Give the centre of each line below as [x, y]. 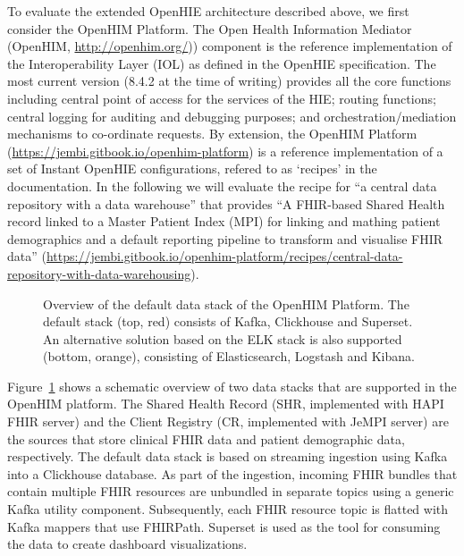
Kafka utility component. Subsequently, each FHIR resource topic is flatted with [228, 509]
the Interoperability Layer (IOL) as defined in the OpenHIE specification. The [222, 63]
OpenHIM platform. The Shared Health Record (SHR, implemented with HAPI [226, 404]
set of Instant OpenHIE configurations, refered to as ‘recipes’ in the [192, 168]
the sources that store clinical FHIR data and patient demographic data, [206, 438]
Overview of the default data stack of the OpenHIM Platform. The [226, 303]
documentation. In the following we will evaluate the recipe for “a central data [222, 185]
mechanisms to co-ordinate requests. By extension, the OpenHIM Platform [212, 134]
